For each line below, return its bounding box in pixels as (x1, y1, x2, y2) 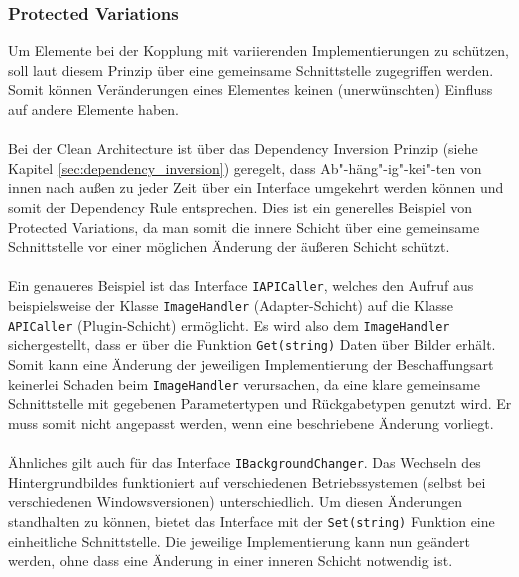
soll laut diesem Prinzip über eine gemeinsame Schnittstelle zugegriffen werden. (8, 59, 494, 80)
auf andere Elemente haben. (8, 99, 179, 119)
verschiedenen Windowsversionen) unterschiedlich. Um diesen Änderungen (8, 491, 462, 512)
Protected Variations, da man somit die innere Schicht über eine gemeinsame (8, 216, 480, 237)
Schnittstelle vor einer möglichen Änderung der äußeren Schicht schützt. (8, 236, 450, 257)
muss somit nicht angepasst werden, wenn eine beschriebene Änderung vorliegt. (8, 412, 494, 433)
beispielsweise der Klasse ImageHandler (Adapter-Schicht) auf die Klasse (8, 295, 454, 315)
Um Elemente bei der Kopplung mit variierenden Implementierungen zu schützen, (8, 40, 509, 61)
